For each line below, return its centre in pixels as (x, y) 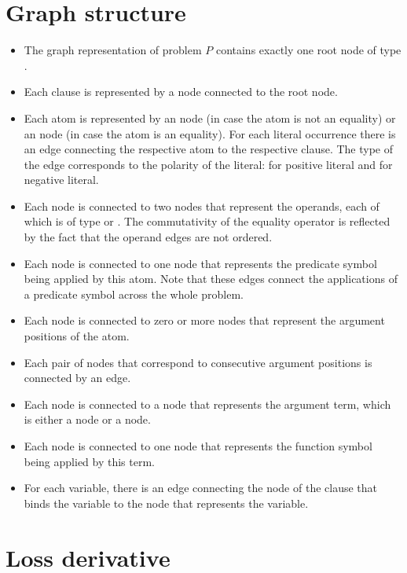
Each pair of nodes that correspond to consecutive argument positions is (198, 362)
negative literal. (61, 180)
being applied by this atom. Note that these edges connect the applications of (211, 279)
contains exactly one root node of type (308, 50)
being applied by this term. (89, 461)
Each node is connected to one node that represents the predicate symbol (200, 263)
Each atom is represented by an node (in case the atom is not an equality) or (210, 118)
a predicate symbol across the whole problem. (134, 294)
